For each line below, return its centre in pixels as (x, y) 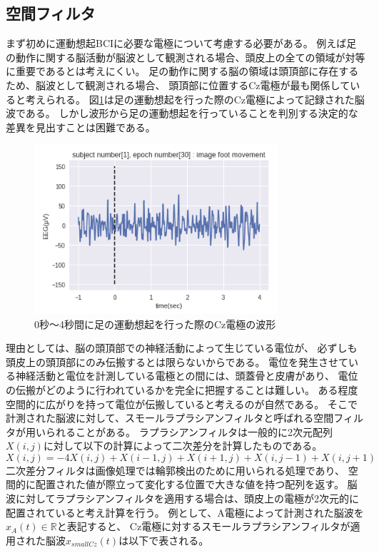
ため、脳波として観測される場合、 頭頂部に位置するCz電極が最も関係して (178, 85)
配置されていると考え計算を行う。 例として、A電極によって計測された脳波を (185, 512)
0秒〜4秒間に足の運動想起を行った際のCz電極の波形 (155, 324)
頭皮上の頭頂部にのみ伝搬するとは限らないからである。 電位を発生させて (177, 361)
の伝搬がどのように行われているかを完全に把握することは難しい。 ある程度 (182, 389)
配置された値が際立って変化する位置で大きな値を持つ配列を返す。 (189, 484)
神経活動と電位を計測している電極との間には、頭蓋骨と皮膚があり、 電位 (187, 376)
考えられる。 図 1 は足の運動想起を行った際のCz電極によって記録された (190, 99)
